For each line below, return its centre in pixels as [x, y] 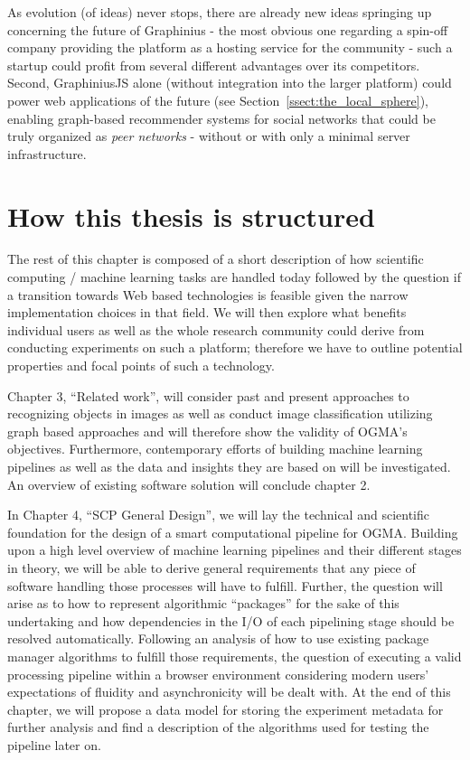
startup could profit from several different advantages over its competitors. [214, 65]
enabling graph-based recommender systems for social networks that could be [221, 118]
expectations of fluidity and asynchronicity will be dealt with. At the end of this [229, 692]
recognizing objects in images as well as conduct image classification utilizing [220, 413]
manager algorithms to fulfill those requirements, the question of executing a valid [235, 656]
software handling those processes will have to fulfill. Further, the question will [225, 585]
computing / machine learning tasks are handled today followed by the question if [234, 277]
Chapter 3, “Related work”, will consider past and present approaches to [208, 395]
